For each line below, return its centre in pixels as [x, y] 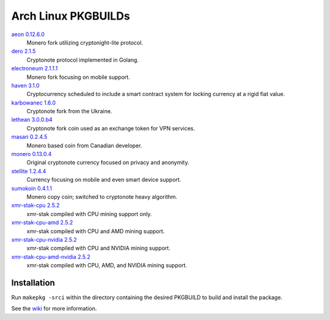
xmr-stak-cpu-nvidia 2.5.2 [44, 239]
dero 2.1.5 [24, 51]
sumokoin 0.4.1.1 [31, 188]
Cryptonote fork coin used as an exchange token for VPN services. [111, 128]
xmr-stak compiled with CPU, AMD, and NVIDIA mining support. [107, 266]
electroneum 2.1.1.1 [35, 69]
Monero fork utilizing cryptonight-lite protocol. [85, 42]
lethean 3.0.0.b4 [32, 120]
